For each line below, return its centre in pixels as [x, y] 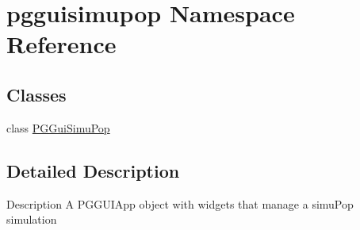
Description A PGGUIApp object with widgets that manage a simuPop [180, 203]
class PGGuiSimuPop [58, 127]
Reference [61, 44]
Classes [36, 94]
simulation [32, 219]
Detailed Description [93, 170]
